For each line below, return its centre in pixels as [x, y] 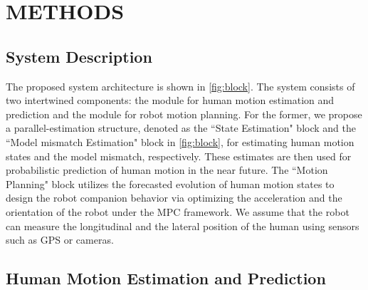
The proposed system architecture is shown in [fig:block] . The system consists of [180, 86]
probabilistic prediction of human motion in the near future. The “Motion [167, 170]
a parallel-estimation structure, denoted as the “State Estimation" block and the [181, 128]
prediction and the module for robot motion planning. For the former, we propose [184, 114]
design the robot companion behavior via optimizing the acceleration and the [174, 198]
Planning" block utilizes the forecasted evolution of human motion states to [170, 183]
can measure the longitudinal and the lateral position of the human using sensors [183, 226]
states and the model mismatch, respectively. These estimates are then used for [179, 156]
